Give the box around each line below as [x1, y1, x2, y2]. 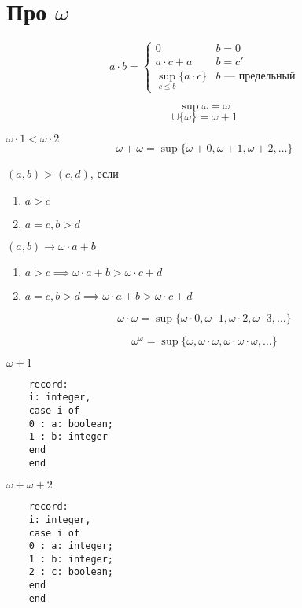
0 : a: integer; [28, 540, 114, 552]
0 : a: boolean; [28, 418, 114, 429]
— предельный [224, 71, 296, 83]
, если [90, 164, 119, 181]
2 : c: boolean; [28, 566, 114, 578]
